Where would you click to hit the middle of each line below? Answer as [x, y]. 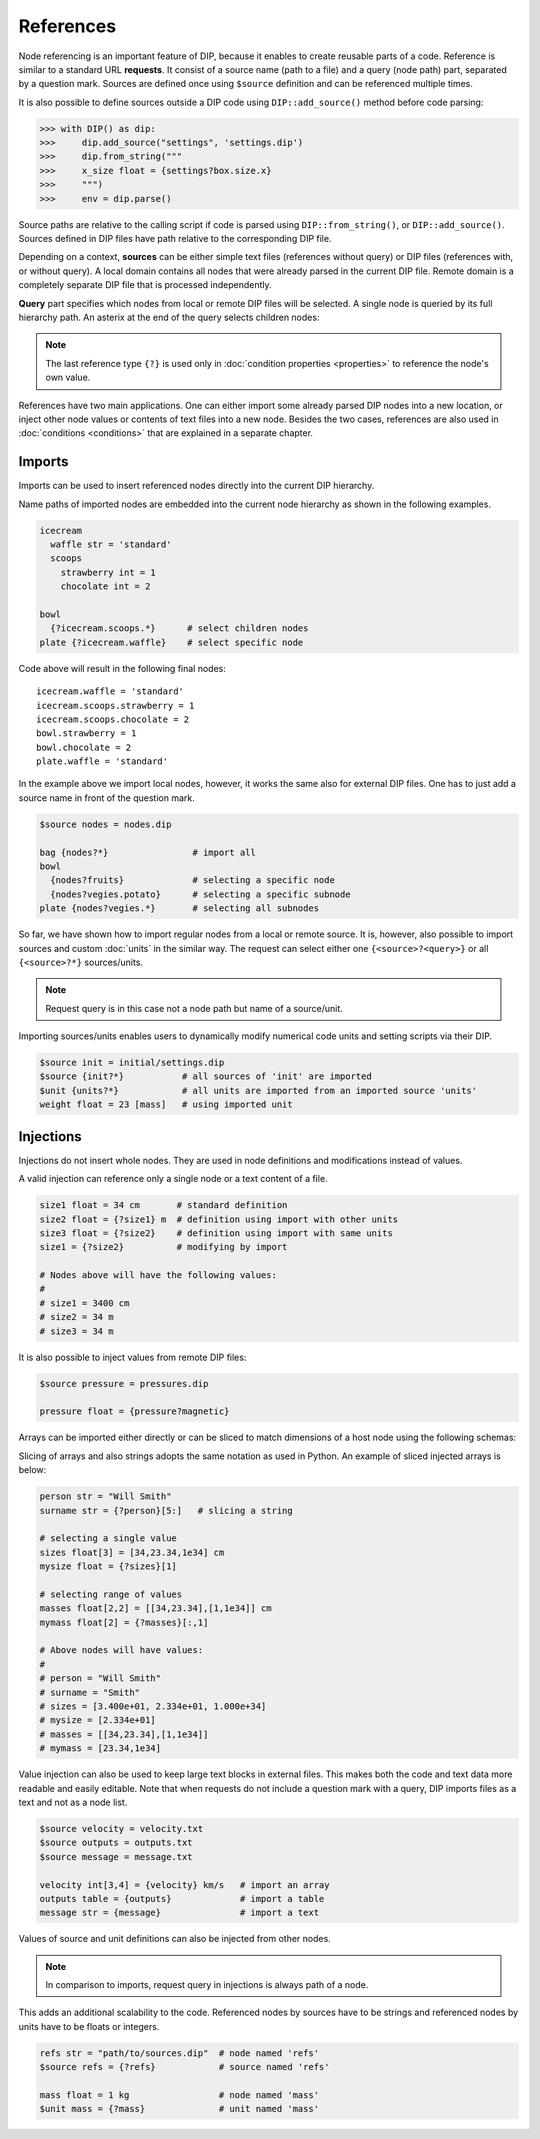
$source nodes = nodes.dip [105, 824]
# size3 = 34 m [76, 1331]
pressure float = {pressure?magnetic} [134, 1411]
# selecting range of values [111, 1594]
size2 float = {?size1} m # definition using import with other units [219, 1219]
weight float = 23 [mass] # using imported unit [166, 1104]
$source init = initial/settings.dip [132, 1063]
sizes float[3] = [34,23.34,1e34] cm [132, 1552]
